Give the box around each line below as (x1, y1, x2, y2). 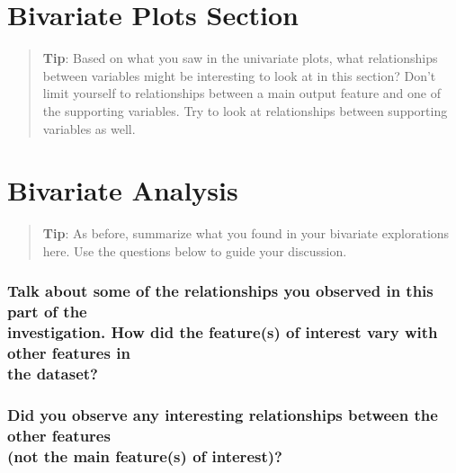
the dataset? (7, 362, 98, 385)
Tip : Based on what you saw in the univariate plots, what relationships (42, 49, 438, 67)
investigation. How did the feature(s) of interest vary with (7, 321, 438, 344)
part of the (7, 300, 87, 323)
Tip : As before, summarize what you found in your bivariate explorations (42, 224, 450, 243)
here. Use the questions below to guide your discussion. (42, 241, 347, 260)
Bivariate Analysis (7, 172, 238, 209)
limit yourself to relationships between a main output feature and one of (42, 84, 441, 103)
